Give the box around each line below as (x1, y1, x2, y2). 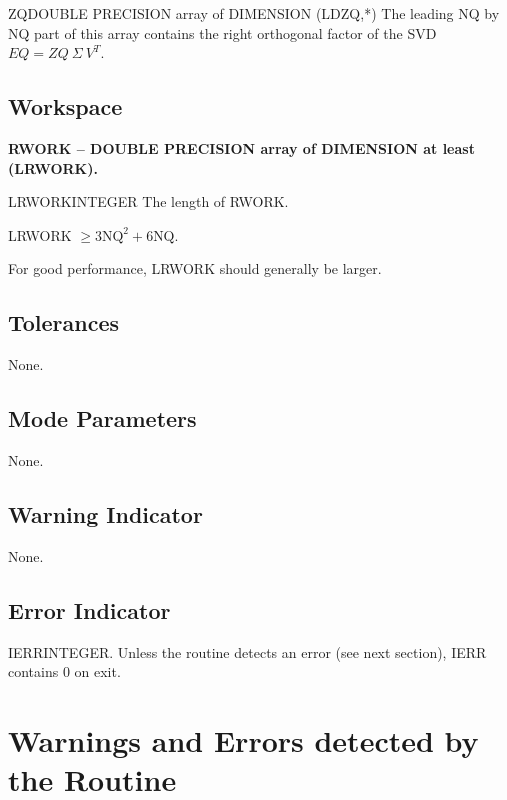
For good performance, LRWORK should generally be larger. (8, 258, 382, 279)
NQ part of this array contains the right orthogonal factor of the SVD (8, 22, 437, 43)
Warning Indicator (8, 498, 203, 529)
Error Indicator (8, 594, 171, 625)
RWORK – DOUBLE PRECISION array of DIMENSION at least (8, 137, 475, 158)
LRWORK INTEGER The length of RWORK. (8, 191, 289, 212)
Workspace (8, 91, 123, 122)
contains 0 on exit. (8, 661, 121, 682)
